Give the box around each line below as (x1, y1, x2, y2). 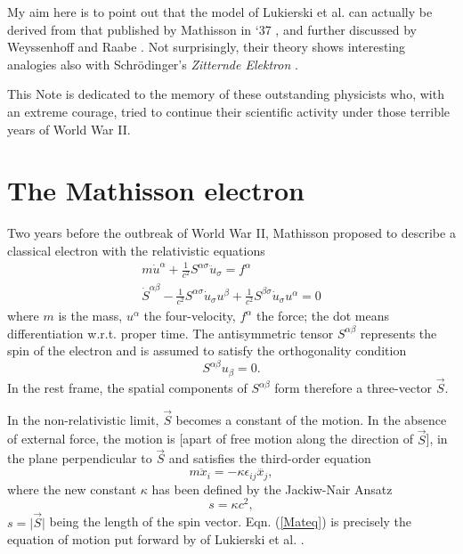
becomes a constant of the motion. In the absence (175, 410, 447, 428)
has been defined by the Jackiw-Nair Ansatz (151, 479, 393, 498)
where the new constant (7, 479, 137, 498)
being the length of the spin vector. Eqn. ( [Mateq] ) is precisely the (49, 512, 412, 531)
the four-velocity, (143, 306, 236, 325)
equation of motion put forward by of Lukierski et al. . (7, 530, 305, 549)
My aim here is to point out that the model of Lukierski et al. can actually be (7, 3, 433, 20)
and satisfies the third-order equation (168, 449, 371, 468)
